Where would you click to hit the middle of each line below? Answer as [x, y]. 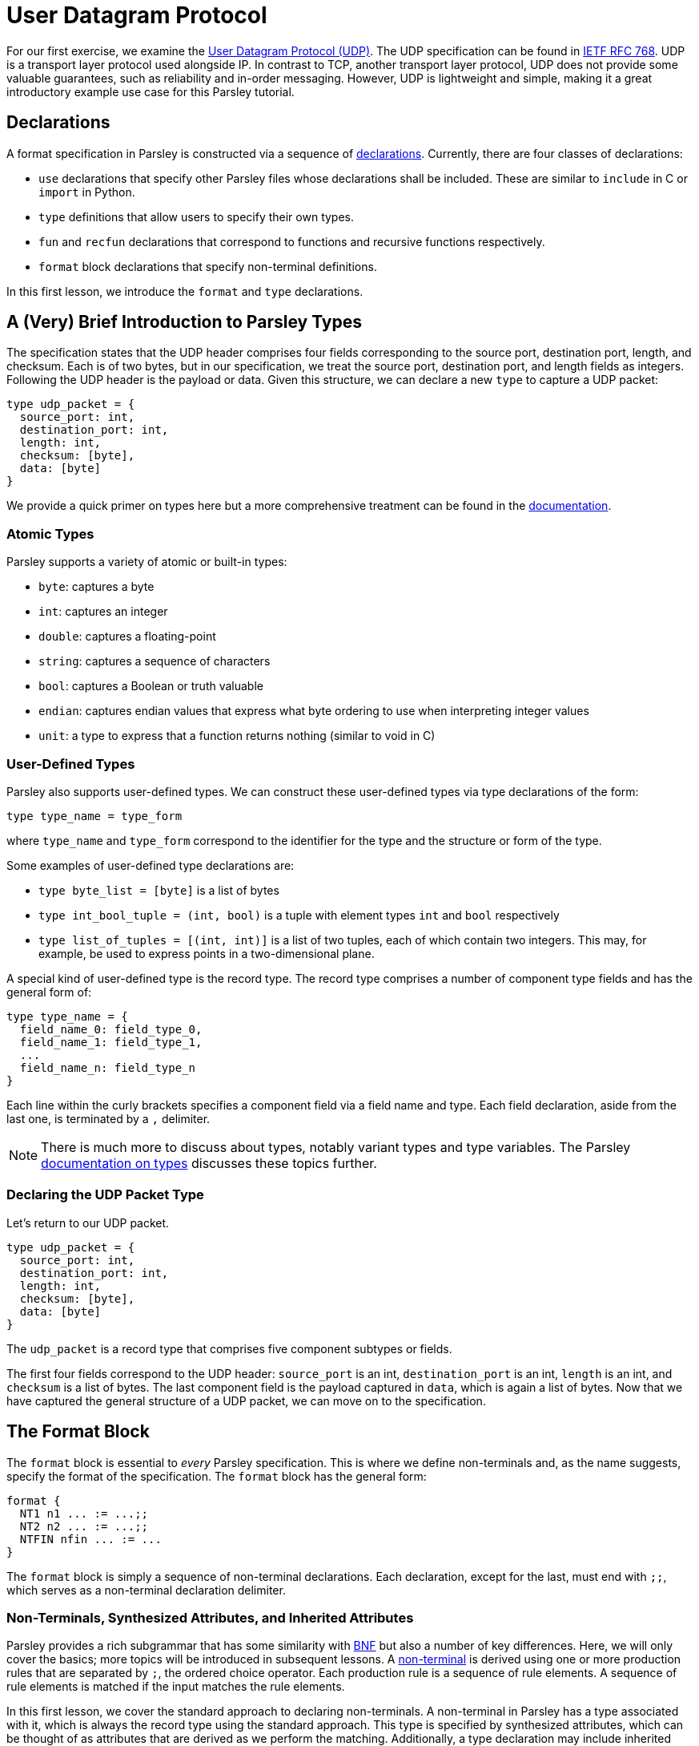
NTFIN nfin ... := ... [90, 1539]
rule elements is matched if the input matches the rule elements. [176, 1687]
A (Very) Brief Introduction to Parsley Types [184, 322]
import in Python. [87, 192]
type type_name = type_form [94, 816]
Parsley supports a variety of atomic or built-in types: [147, 562]
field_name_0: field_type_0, [111, 1029]
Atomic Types [50, 533]
